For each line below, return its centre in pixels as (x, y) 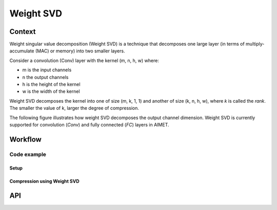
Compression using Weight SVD (44, 181)
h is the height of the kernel (51, 84)
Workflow (26, 139)
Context (23, 32)
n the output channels (45, 77)
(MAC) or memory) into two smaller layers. (80, 51)
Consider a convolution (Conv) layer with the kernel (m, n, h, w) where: (84, 60)
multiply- (255, 44)
